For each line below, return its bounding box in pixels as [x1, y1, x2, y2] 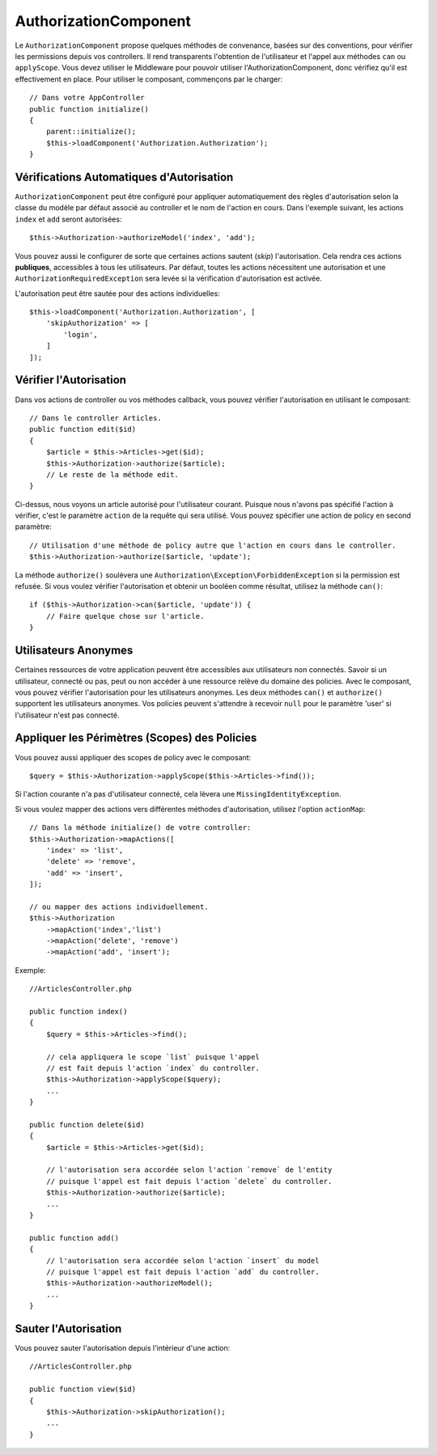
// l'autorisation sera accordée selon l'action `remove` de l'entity [45, 1165, 333, 1174]
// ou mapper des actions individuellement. [29, 902, 210, 911]
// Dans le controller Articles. [29, 413, 162, 422]
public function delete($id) [29, 1120, 145, 1129]
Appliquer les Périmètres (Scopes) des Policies [15, 731, 257, 745]
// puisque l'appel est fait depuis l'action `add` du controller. [45, 1267, 320, 1276]
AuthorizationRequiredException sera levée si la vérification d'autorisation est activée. [15, 273, 323, 283]
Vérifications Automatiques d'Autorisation [15, 170, 234, 184]
